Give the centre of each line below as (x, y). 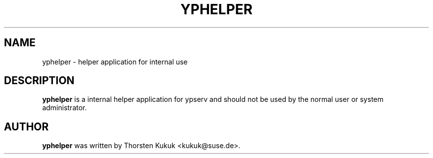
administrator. (65, 108)
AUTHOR (26, 126)
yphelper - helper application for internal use (115, 62)
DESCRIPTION (39, 81)
